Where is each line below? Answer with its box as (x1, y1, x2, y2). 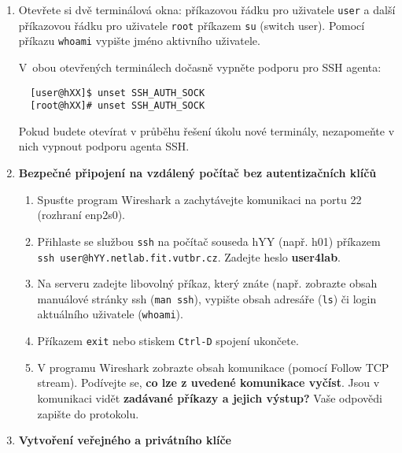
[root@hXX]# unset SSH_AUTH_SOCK (30, 100, 205, 112)
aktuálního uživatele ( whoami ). (37, 306, 183, 322)
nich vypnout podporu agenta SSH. (18, 138, 190, 154)
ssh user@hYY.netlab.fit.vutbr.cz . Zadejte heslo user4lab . (37, 248, 341, 265)
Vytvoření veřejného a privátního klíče (18, 432, 231, 448)
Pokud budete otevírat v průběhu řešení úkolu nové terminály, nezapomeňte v (18, 122, 395, 139)
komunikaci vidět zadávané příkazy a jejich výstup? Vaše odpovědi (37, 389, 382, 406)
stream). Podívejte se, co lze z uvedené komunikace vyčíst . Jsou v (37, 374, 380, 391)
